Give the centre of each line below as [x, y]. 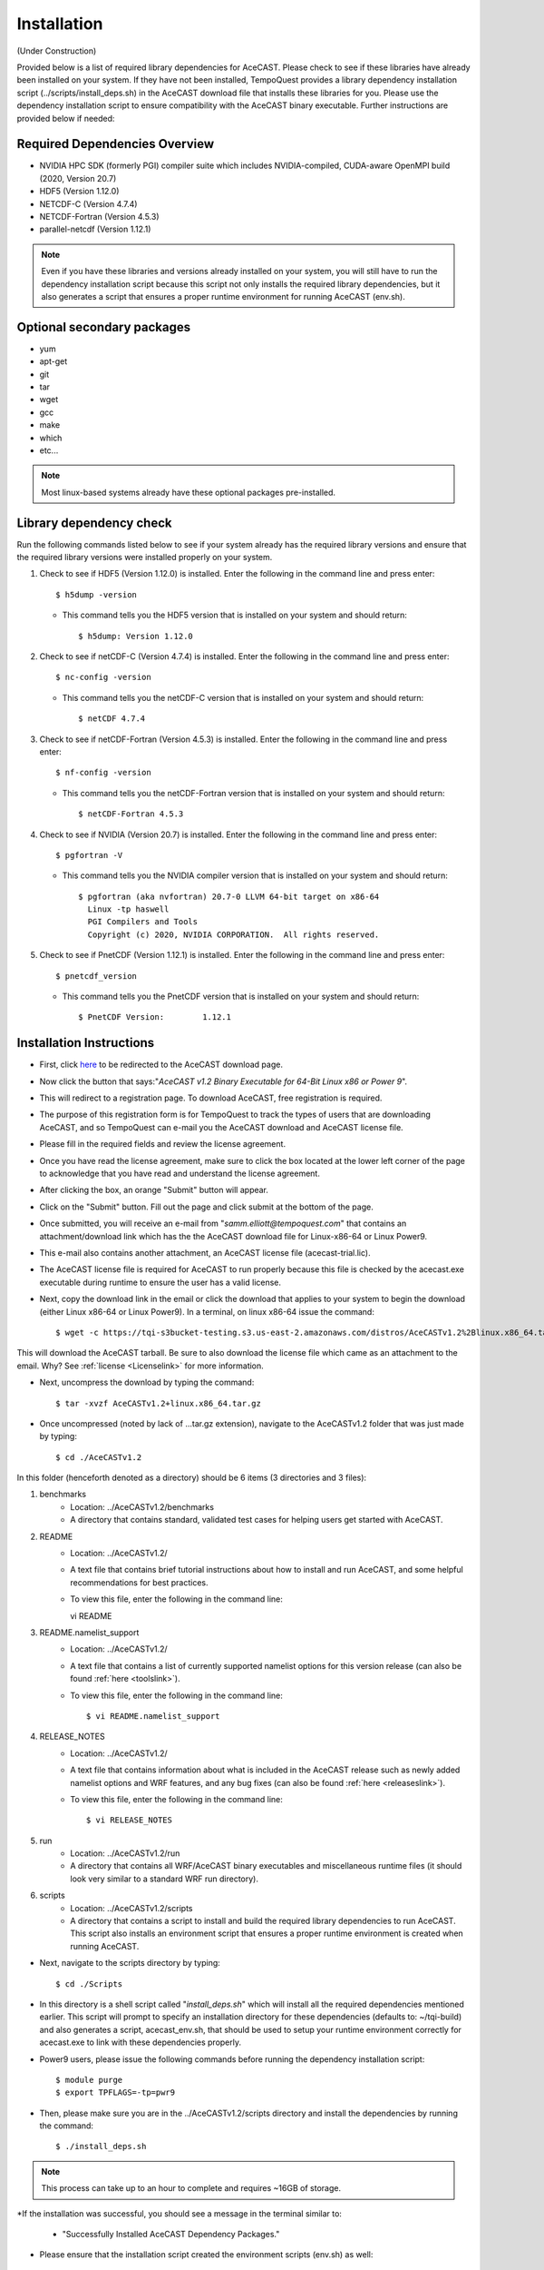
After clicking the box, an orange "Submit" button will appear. [154, 1190]
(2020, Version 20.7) [78, 178]
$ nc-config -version [103, 677]
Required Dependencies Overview [116, 144]
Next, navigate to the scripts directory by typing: [130, 1963]
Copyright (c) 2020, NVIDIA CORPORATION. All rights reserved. [233, 934]
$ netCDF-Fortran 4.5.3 [131, 814]
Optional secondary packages [104, 327]
